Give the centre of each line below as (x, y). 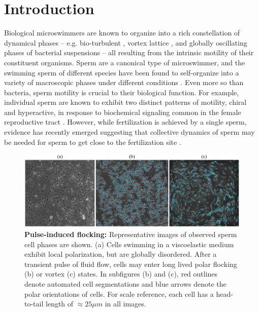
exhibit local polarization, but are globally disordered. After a (121, 254)
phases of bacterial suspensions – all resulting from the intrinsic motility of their (129, 52)
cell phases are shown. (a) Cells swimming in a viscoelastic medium (129, 244)
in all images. (125, 304)
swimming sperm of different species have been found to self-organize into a (122, 72)
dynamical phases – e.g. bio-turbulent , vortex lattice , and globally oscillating (126, 42)
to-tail (34, 304)
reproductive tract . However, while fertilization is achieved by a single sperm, (125, 122)
